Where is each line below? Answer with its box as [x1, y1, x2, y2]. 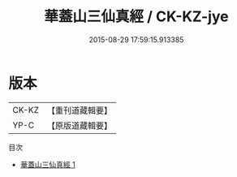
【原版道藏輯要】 [46, 119, 112, 131]
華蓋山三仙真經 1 [19, 159, 75, 169]
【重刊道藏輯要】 [46, 105, 112, 116]
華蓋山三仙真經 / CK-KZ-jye [44, 7, 229, 26]
